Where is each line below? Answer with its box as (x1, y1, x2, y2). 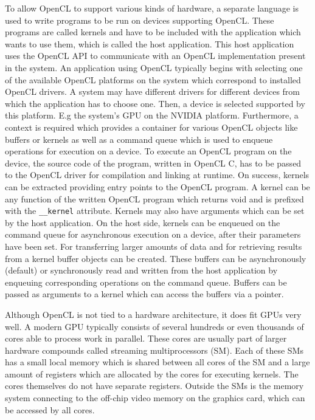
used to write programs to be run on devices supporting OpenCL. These (5, 13, 274, 26)
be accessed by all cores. (5, 403, 95, 416)
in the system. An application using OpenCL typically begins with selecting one (5, 61, 303, 74)
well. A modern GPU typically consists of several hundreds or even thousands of (5, 320, 304, 332)
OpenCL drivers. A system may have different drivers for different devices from (5, 85, 300, 98)
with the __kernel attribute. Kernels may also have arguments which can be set (5, 204, 305, 217)
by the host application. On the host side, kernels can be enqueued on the (5, 216, 280, 229)
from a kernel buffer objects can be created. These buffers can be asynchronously (5, 252, 306, 264)
